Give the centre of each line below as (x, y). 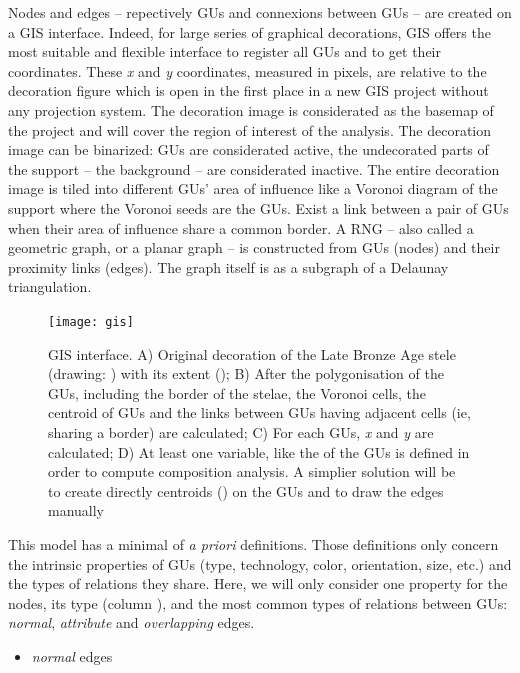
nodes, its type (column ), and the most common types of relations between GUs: (258, 602)
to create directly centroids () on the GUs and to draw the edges (246, 490)
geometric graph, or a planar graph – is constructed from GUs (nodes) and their (254, 247)
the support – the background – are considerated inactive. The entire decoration (254, 168)
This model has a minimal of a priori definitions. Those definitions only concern (253, 543)
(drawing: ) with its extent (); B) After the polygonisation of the (246, 373)
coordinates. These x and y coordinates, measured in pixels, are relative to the (247, 70)
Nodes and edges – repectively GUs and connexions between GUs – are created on (260, 12)
